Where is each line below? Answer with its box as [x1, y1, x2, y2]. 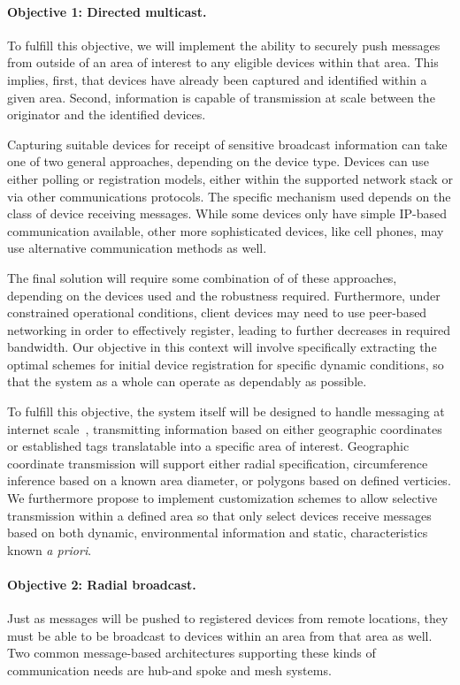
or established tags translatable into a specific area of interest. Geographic [7, 437, 410, 455]
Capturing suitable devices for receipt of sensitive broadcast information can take [7, 134, 448, 153]
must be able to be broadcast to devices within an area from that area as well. [7, 626, 433, 644]
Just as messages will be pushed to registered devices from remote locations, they [7, 609, 448, 628]
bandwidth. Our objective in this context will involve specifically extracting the [7, 338, 437, 356]
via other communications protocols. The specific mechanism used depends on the [7, 186, 451, 205]
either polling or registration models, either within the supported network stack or [7, 169, 453, 187]
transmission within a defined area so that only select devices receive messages [7, 506, 432, 524]
